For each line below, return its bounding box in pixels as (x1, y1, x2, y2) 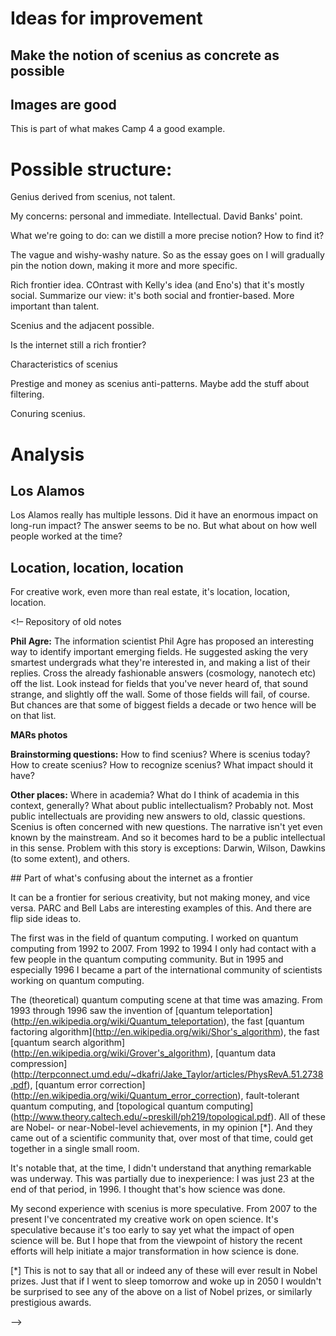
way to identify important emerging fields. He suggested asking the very (10, 646, 309, 658)
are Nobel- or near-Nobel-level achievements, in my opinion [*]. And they (10, 1122, 313, 1134)
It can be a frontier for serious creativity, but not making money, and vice (10, 892, 311, 904)
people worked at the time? (10, 530, 123, 542)
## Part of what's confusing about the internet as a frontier (10, 872, 253, 884)
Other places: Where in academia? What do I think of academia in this (10, 789, 300, 801)
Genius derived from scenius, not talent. (10, 191, 176, 203)
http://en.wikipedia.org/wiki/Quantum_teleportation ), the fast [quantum (13, 1015, 305, 1027)
